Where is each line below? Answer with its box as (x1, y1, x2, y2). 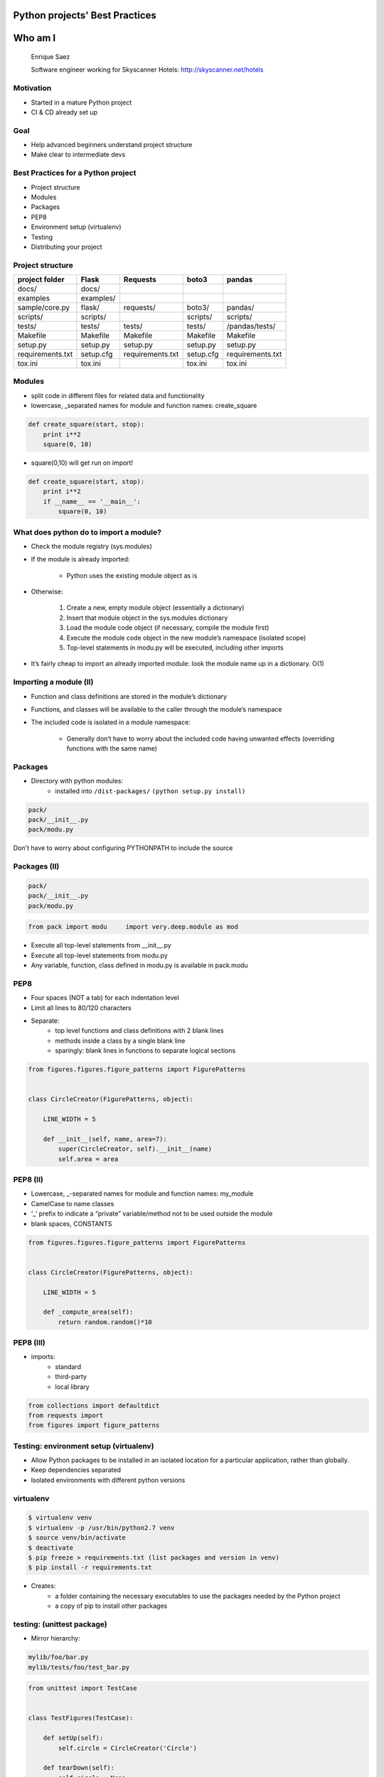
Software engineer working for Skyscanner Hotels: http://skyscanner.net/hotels (31, 65, 264, 74)
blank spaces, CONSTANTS (31, 1219, 112, 1228)
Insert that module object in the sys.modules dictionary (66, 613, 228, 622)
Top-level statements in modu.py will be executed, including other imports (66, 643, 284, 652)
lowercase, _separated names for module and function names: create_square (31, 402, 257, 410)
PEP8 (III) (13, 1338, 46, 1348)
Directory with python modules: (31, 777, 124, 785)
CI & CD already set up (31, 107, 97, 117)
